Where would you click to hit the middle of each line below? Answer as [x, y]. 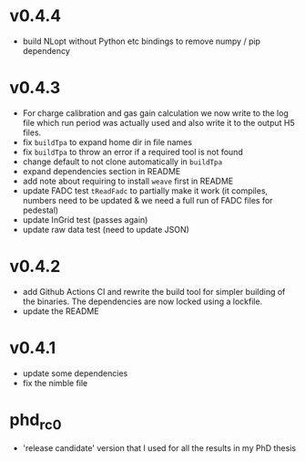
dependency [46, 50]
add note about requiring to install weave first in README [128, 181]
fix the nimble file [55, 383]
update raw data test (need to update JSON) [106, 229]
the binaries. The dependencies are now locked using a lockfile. [142, 301]
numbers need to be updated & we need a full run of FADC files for [147, 200]
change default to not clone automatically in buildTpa [122, 162]
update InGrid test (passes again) [85, 219]
